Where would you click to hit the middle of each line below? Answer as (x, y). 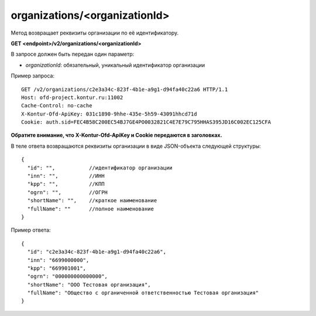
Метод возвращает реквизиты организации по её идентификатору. (95, 33)
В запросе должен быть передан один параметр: (73, 54)
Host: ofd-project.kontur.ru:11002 (72, 97)
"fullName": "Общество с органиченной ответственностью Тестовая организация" (143, 293)
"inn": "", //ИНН (66, 176)
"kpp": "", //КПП (66, 184)
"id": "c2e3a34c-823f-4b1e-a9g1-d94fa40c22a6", (97, 252)
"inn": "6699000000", (58, 260)
